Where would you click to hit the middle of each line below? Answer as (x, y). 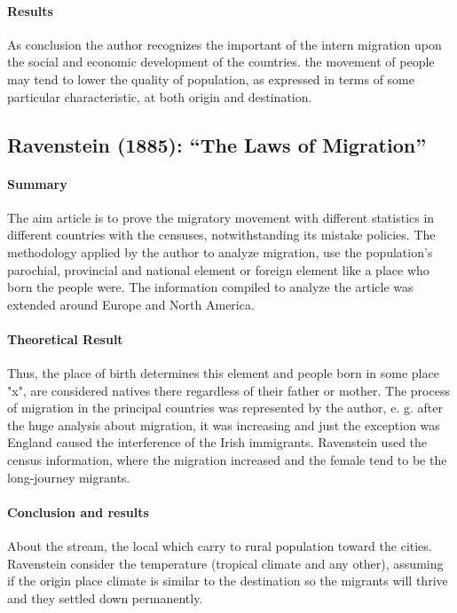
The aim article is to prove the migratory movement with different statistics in (221, 217)
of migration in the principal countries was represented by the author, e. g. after (225, 408)
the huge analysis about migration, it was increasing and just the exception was (224, 424)
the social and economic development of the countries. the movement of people (221, 62)
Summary (37, 183)
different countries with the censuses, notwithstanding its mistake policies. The (221, 235)
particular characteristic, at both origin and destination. (160, 96)
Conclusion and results (78, 511)
